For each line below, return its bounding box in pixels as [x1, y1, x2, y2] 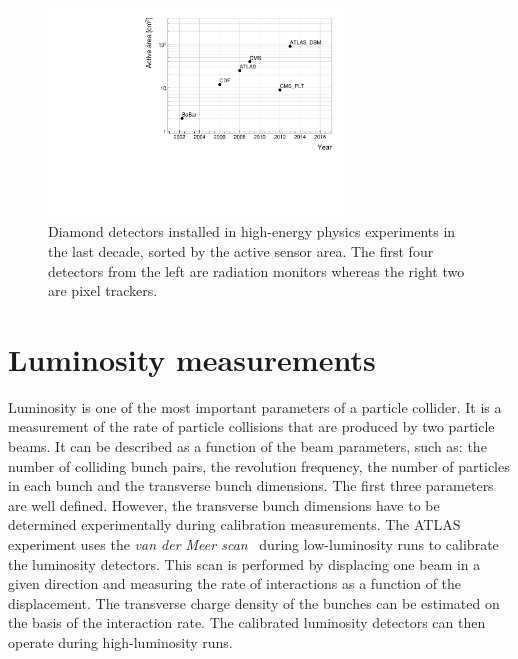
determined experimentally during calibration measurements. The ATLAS [8, 514, 461, 535]
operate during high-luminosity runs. [8, 631, 233, 652]
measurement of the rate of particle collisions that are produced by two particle [8, 416, 495, 437]
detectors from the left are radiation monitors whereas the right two [48, 260, 465, 281]
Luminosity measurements [8, 338, 376, 379]
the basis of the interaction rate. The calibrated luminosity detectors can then [8, 612, 486, 633]
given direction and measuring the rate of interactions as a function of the [8, 573, 462, 594]
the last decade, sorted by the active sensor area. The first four [48, 240, 434, 261]
